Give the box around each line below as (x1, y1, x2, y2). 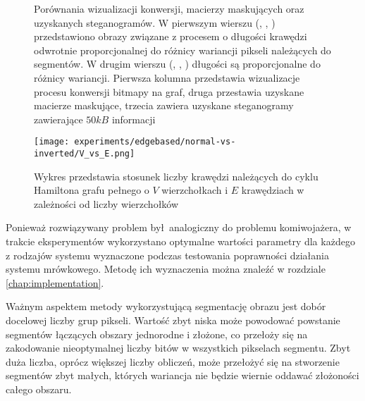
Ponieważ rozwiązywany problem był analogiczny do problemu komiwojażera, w (6, 220, 352, 235)
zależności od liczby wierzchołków (34, 196, 179, 211)
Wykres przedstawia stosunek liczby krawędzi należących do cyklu (34, 168, 318, 183)
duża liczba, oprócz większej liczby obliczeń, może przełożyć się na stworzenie (6, 354, 340, 369)
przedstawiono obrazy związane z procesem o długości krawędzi (34, 29, 307, 44)
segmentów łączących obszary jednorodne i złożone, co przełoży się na (6, 326, 308, 341)
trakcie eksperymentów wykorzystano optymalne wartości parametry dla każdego (6, 234, 355, 249)
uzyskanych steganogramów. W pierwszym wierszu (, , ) (34, 15, 276, 30)
